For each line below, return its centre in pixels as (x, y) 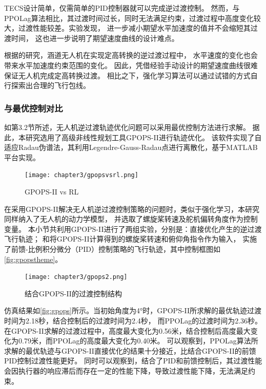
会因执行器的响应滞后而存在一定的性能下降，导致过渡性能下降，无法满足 (126, 370)
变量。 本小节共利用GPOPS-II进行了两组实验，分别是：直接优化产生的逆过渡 (133, 229)
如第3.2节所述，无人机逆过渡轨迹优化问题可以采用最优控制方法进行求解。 (127, 127)
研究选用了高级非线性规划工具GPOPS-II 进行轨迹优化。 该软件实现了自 (144, 137)
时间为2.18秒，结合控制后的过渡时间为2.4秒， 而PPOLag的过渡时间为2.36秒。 (133, 320)
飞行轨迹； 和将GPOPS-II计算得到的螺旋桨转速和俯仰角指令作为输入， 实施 (131, 239)
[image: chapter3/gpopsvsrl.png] (81, 175)
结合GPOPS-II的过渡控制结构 (73, 293)
